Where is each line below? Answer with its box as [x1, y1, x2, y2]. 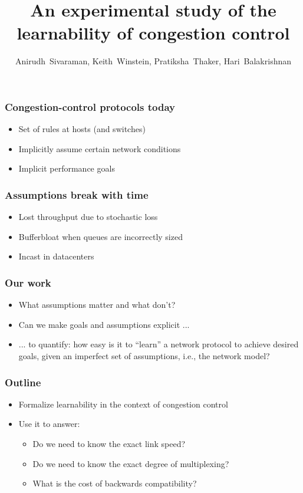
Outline [5, 374, 41, 389]
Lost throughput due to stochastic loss [18, 211, 158, 223]
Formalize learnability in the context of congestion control [18, 397, 228, 410]
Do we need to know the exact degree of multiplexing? [32, 457, 229, 469]
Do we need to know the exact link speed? [32, 437, 186, 449]
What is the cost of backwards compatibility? [32, 477, 197, 489]
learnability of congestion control [17, 21, 290, 45]
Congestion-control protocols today [5, 99, 176, 114]
